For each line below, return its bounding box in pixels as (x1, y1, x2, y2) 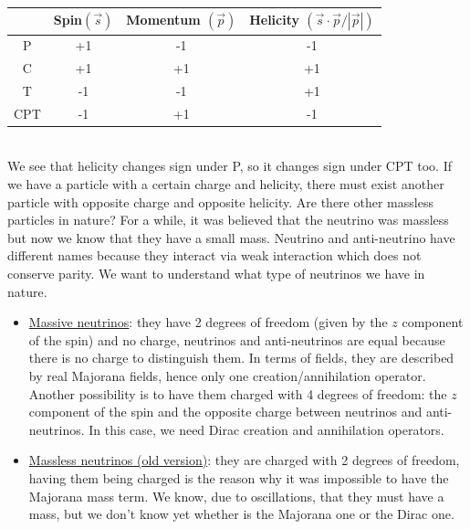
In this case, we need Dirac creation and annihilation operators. (89, 419, 444, 439)
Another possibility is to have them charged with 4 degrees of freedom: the (28, 384, 447, 403)
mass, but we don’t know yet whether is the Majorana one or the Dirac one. (28, 504, 454, 524)
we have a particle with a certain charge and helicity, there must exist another (7, 175, 444, 194)
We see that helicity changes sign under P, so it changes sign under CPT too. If (7, 156, 453, 175)
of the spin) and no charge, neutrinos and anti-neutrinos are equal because (28, 330, 445, 349)
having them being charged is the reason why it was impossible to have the (28, 468, 449, 487)
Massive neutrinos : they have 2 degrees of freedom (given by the (28, 312, 388, 332)
